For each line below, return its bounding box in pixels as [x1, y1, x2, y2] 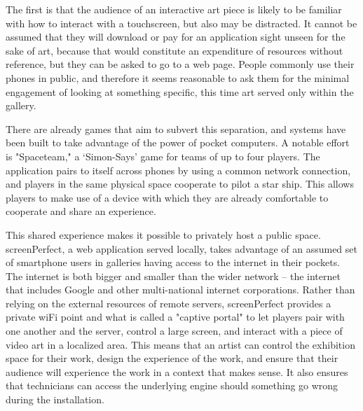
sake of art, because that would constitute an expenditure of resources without [6, 43, 343, 57]
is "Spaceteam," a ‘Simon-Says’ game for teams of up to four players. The [6, 148, 320, 163]
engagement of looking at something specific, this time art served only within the [6, 84, 354, 99]
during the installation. [6, 392, 104, 407]
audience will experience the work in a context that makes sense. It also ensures [6, 364, 348, 379]
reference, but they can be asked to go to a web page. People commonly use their [6, 57, 355, 71]
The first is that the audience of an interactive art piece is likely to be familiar [6, 2, 342, 16]
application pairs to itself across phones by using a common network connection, [6, 162, 351, 177]
